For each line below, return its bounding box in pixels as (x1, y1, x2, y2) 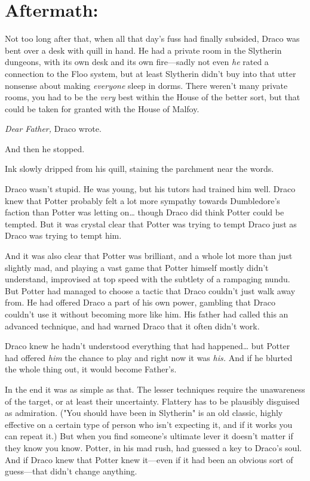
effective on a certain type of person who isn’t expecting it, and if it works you (5, 418, 293, 430)
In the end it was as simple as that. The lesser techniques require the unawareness (5, 383, 305, 395)
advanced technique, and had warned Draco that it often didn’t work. (5, 319, 260, 332)
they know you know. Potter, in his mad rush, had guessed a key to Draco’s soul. (5, 441, 302, 454)
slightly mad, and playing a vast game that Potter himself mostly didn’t (5, 261, 269, 273)
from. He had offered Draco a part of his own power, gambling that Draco (5, 296, 275, 309)
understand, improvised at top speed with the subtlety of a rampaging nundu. (5, 273, 290, 285)
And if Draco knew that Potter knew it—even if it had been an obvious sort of (5, 453, 293, 465)
